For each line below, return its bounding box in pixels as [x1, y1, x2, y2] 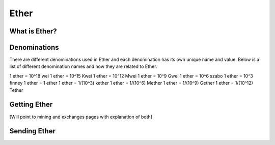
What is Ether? [9, 27, 57, 35]
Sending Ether [9, 127, 56, 135]
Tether [9, 87, 23, 93]
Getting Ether [9, 100, 53, 109]
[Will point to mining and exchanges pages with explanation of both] [9, 114, 153, 120]
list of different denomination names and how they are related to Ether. [9, 63, 157, 69]
